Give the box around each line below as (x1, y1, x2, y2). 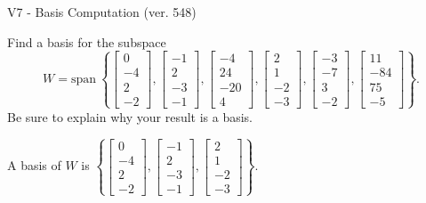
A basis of (7, 156, 61, 175)
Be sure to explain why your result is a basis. (7, 107, 253, 126)
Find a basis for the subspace (7, 32, 166, 51)
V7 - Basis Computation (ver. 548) (7, 3, 197, 20)
